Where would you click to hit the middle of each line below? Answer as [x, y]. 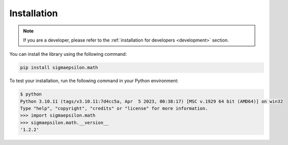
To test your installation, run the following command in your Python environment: [94, 81]
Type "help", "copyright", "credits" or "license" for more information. [114, 108]
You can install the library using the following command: [68, 54]
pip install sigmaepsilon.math [59, 68]
